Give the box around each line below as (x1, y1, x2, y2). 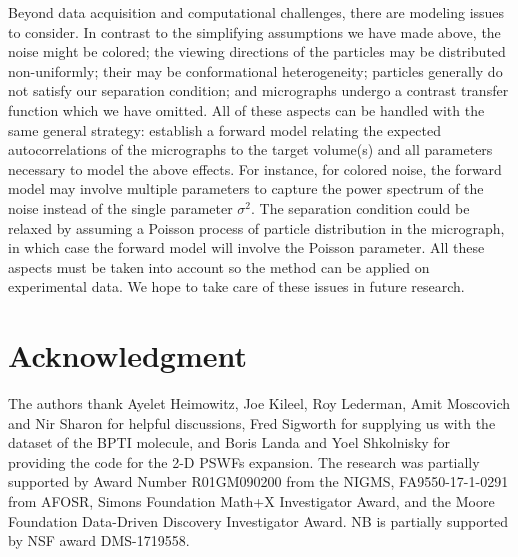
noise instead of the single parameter (8, 197, 233, 218)
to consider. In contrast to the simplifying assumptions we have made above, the (8, 21, 501, 42)
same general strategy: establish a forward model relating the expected (8, 119, 441, 140)
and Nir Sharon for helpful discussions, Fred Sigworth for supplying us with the (8, 412, 496, 433)
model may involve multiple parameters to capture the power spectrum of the (8, 178, 484, 199)
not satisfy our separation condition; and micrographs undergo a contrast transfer (8, 80, 509, 101)
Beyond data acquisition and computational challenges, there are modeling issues (8, 2, 505, 22)
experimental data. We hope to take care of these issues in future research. (8, 276, 465, 297)
